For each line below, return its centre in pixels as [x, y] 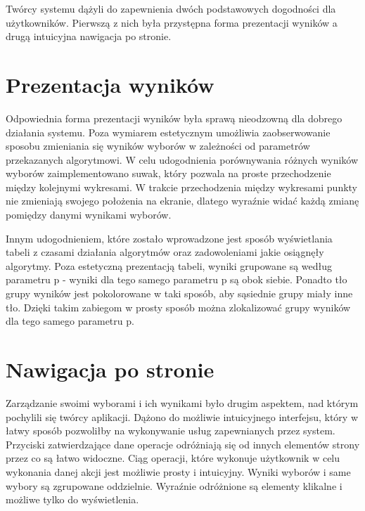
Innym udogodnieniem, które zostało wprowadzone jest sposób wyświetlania [169, 238]
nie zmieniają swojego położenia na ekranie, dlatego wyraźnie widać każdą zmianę [182, 201]
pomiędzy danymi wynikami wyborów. [89, 215]
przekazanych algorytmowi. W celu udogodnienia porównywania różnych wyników [182, 159]
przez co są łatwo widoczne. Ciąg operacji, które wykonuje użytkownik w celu [173, 458]
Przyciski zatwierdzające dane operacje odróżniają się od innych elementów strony [183, 444]
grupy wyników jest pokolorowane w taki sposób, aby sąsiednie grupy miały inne [179, 293]
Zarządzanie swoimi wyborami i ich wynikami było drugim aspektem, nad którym [182, 402]
